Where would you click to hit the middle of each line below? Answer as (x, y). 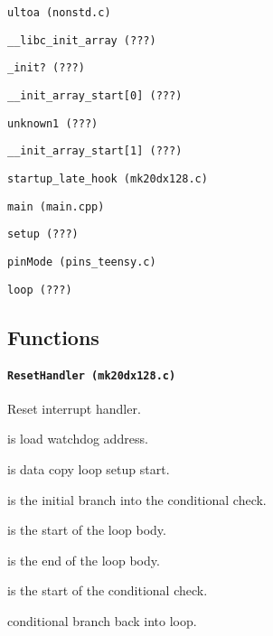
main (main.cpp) (56, 206)
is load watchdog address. (78, 439)
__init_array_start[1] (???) (95, 151)
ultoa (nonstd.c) (59, 13)
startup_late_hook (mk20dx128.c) (108, 178)
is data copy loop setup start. (89, 469)
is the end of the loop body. (84, 560)
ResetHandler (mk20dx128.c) (92, 375)
